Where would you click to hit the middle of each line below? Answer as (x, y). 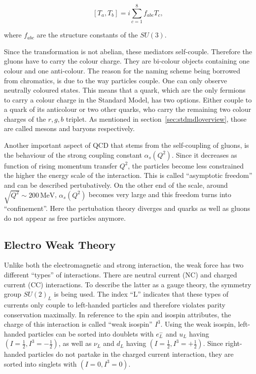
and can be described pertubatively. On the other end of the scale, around (116, 185)
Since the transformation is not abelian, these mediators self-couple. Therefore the (128, 51)
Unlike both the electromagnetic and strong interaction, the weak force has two (124, 265)
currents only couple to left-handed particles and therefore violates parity (115, 304)
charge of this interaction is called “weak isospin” (78, 324)
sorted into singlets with (40, 363)
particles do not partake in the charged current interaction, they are (131, 354)
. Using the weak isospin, (198, 324)
